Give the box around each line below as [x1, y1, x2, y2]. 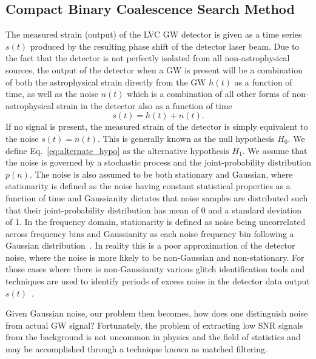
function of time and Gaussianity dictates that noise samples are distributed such [5, 191, 308, 204]
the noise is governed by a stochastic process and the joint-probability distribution [5, 156, 311, 169]
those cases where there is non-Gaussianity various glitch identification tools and [5, 263, 305, 275]
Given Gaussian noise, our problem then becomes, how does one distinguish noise [5, 307, 308, 320]
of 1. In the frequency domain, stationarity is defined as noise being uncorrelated [5, 215, 306, 228]
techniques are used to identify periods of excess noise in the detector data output [5, 275, 310, 287]
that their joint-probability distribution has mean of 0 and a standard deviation [5, 203, 302, 216]
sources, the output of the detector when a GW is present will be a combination [5, 63, 303, 76]
